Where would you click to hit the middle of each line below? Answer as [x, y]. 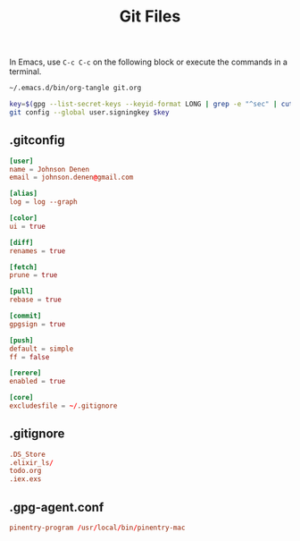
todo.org [25, 471]
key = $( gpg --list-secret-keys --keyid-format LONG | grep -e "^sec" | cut [151, 105]
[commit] [25, 316]
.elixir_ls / [31, 462]
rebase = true [36, 300]
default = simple [42, 349]
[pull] [21, 292]
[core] [21, 398]
